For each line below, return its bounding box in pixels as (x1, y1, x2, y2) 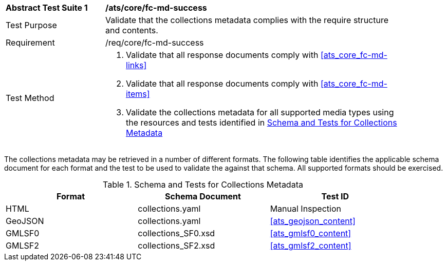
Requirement (6, 37, 55, 48)
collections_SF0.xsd (138, 228, 215, 238)
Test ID (321, 191, 349, 201)
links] (126, 60, 147, 70)
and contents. (105, 25, 158, 35)
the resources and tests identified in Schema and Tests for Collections (126, 117, 397, 128)
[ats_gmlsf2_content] (270, 240, 351, 251)
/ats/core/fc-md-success (105, 3, 207, 13)
